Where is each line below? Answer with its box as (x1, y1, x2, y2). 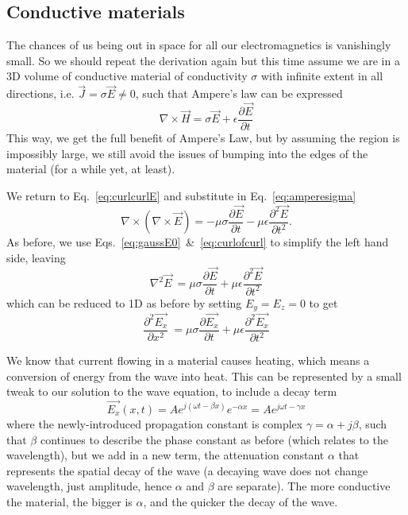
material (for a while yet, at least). (6, 161, 175, 177)
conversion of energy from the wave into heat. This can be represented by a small (6, 367, 402, 384)
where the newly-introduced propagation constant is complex (6, 416, 303, 432)
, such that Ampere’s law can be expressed (135, 85, 343, 102)
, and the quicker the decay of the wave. (143, 494, 338, 509)
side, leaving (6, 249, 66, 265)
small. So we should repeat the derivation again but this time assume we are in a (6, 52, 400, 68)
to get (309, 294, 338, 311)
